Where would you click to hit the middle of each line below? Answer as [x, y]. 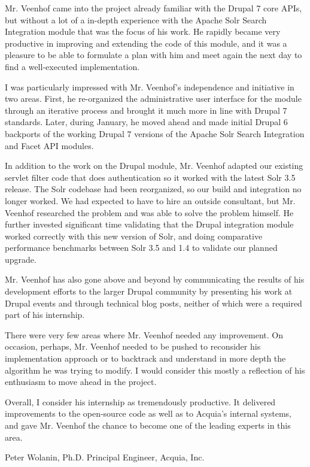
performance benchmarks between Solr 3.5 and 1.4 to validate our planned [141, 248]
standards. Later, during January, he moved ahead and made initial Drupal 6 [146, 122]
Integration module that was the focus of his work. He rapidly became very [143, 31]
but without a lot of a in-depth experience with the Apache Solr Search [136, 19]
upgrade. [21, 259]
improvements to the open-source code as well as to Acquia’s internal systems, [148, 413]
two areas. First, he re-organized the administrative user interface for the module [153, 98]
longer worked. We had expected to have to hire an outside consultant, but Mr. [150, 200]
